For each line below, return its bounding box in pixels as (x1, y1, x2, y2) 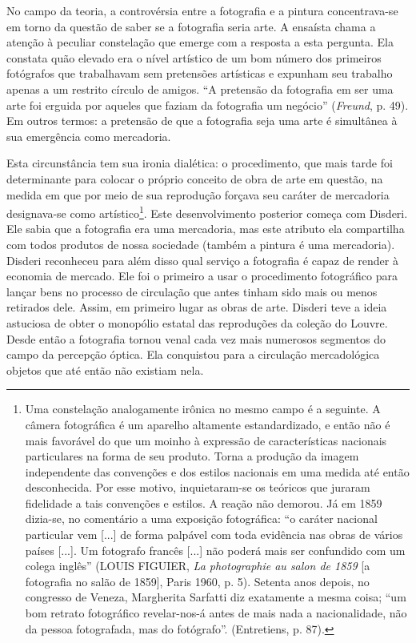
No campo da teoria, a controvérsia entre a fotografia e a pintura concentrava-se (6, 2, 398, 18)
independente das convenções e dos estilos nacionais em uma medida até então (25, 463, 410, 480)
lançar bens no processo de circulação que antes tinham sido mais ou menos (6, 283, 378, 299)
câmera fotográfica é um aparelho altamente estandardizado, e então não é (25, 416, 390, 432)
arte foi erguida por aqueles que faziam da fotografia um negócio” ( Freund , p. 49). (6, 96, 409, 113)
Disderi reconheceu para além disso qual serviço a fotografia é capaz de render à (6, 251, 398, 268)
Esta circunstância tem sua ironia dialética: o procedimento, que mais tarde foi (6, 155, 393, 171)
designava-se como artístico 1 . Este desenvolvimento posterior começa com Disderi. (6, 203, 408, 221)
